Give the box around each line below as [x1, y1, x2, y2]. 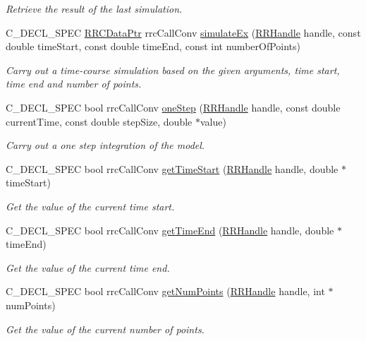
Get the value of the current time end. [6, 260, 170, 275]
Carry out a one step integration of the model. [6, 138, 205, 152]
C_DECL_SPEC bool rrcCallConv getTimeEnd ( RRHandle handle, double [6, 222, 334, 237]
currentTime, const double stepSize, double [6, 114, 193, 128]
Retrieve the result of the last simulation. [6, 1, 183, 16]
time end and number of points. [6, 76, 142, 91]
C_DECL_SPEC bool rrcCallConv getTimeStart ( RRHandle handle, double [6, 161, 338, 176]
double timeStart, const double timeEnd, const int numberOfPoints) [6, 39, 301, 54]
